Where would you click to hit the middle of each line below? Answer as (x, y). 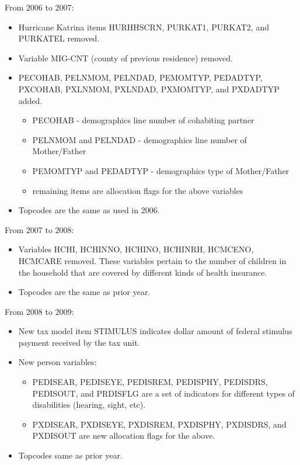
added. (30, 100)
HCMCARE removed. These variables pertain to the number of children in (152, 260)
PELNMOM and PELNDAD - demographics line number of (139, 139)
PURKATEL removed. (59, 38)
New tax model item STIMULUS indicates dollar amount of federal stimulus (155, 331)
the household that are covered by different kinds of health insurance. (143, 272)
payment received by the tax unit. (79, 342)
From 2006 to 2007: (39, 7)
